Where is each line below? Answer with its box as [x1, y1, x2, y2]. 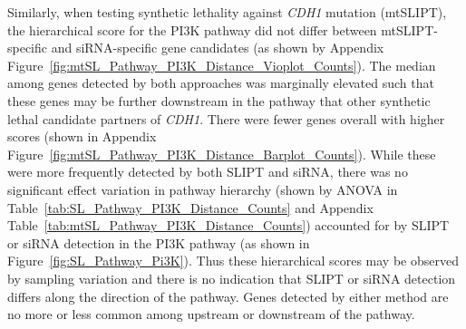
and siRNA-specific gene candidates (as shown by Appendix [51, 38, 384, 57]
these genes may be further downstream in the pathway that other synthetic [7, 91, 431, 110]
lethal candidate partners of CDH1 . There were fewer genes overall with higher [7, 109, 445, 128]
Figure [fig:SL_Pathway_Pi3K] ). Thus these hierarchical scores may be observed [7, 251, 459, 270]
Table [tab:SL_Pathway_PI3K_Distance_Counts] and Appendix [7, 198, 374, 217]
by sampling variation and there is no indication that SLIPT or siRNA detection [7, 268, 456, 287]
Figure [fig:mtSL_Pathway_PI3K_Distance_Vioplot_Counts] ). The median [7, 55, 436, 74]
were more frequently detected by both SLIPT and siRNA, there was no [7, 162, 408, 181]
